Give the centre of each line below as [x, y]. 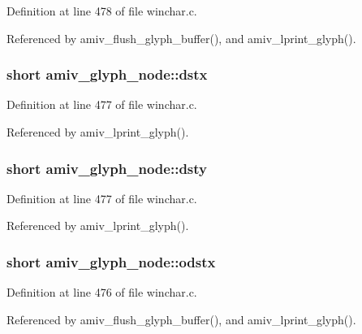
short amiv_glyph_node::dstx [107, 74]
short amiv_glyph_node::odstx [111, 261]
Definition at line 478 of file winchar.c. [102, 11]
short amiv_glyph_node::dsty [107, 168]
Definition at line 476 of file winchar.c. [102, 292]
